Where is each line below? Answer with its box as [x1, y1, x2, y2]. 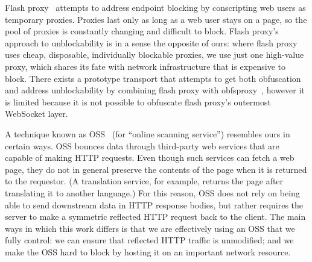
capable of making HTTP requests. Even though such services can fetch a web [5, 151, 294, 164]
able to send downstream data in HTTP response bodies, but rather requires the [5, 198, 304, 211]
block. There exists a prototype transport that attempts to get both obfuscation [5, 72, 301, 84]
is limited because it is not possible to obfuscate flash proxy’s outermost [5, 95, 271, 108]
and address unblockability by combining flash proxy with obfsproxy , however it [5, 84, 305, 96]
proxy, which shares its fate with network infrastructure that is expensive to [5, 60, 286, 72]
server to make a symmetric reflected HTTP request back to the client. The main [5, 210, 306, 223]
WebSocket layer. [5, 107, 68, 120]
